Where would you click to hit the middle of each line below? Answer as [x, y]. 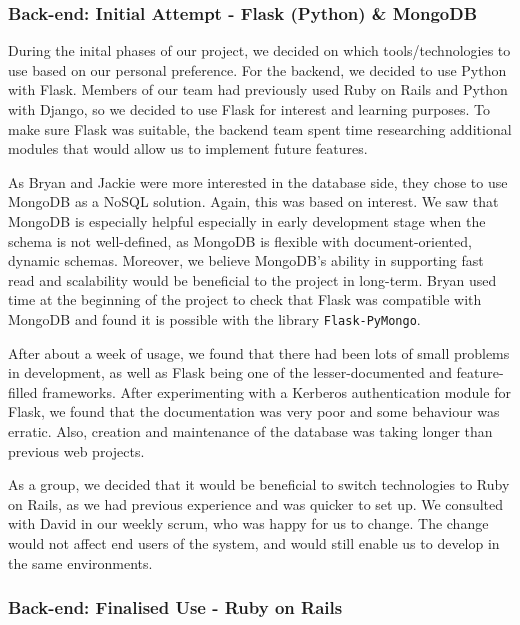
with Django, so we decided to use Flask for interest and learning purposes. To [249, 109]
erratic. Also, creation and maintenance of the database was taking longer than [250, 430]
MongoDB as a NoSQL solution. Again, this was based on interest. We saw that [253, 201]
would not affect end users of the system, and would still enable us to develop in [254, 542]
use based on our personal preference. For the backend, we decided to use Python [257, 69]
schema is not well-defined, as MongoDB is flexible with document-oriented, [240, 240]
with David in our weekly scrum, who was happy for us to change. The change [248, 523]
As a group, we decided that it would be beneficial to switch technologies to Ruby [259, 484]
